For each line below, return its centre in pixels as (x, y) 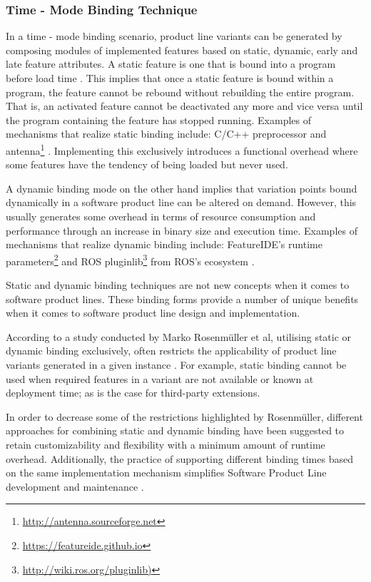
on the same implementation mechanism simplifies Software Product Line (166, 473)
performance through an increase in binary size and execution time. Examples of (182, 230)
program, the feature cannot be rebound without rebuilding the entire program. (180, 92)
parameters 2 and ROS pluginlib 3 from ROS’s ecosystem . (130, 260)
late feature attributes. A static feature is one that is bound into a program (171, 64)
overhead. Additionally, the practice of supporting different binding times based (179, 458)
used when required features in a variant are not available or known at (160, 378)
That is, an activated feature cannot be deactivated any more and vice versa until (184, 106)
